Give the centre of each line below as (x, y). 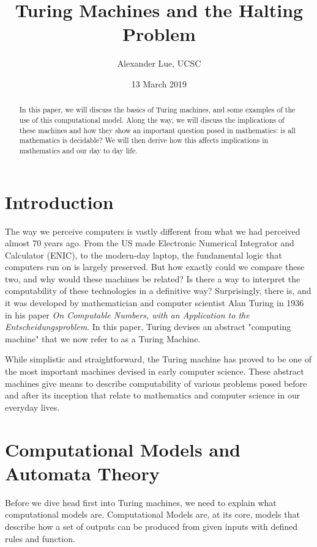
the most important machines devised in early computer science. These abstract (155, 371)
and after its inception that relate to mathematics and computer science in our (153, 395)
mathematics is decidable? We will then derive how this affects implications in (144, 140)
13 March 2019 (159, 83)
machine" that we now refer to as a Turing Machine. (103, 338)
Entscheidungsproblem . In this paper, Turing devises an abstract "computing (148, 327)
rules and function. (40, 538)
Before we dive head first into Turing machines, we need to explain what (141, 502)
